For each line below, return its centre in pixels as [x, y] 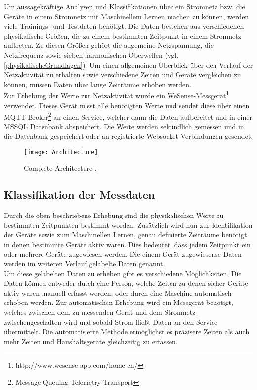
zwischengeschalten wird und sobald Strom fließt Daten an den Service [111, 322]
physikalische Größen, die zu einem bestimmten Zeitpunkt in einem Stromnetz [123, 35]
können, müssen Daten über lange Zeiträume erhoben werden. [98, 84]
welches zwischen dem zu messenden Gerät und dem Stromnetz [100, 312]
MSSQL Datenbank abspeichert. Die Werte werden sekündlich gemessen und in [124, 126]
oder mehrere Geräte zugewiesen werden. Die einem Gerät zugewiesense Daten [123, 254]
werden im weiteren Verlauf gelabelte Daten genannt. [85, 264]
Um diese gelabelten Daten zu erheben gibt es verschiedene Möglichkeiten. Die [123, 273]
